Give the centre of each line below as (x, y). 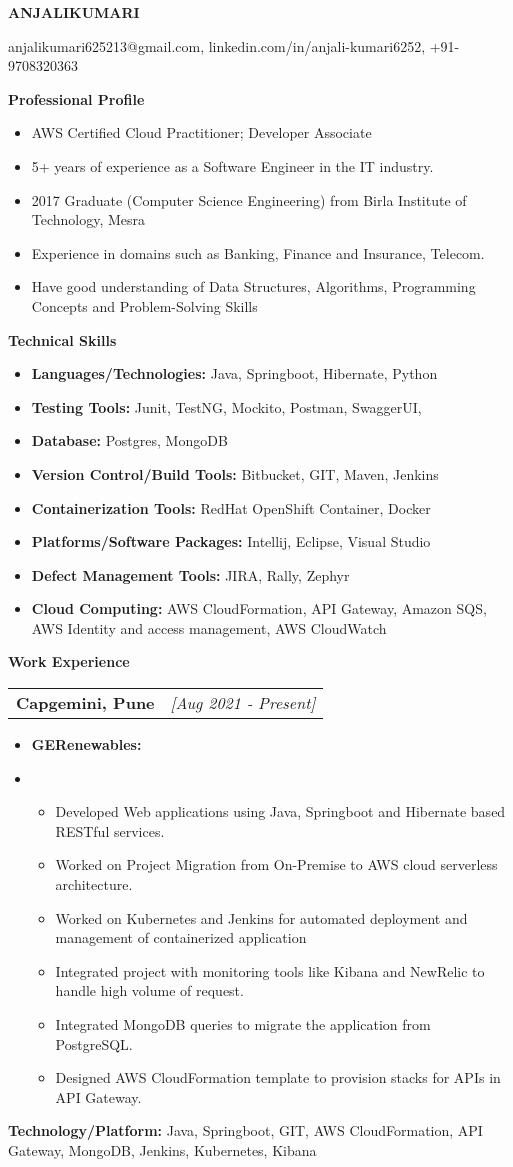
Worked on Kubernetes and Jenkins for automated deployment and (261, 917)
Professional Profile (76, 98)
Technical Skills (62, 339)
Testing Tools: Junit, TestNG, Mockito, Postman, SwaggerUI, (226, 406)
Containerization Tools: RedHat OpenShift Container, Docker (231, 507)
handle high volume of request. (149, 990)
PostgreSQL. (94, 1043)
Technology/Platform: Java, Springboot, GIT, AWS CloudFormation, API (245, 1130)
